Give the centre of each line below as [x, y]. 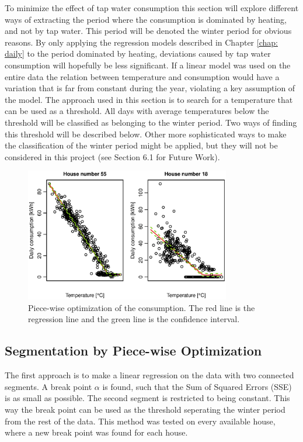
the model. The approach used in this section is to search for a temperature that [149, 99]
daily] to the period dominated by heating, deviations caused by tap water [138, 53]
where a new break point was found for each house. [96, 432]
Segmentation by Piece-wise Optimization [133, 351]
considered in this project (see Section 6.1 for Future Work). [112, 156]
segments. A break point [48, 386]
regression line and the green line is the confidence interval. [134, 319]
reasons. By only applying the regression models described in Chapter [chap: [141, 42]
